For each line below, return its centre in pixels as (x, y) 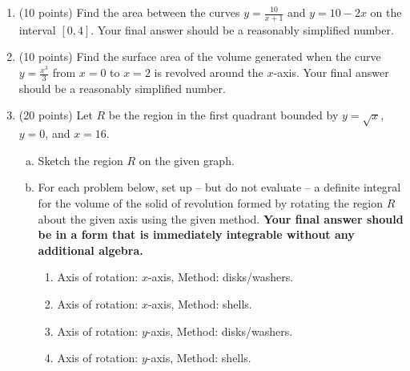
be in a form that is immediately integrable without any (196, 234)
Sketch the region (80, 160)
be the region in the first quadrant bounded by (223, 115)
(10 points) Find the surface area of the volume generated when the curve (200, 56)
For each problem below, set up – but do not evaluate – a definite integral (219, 187)
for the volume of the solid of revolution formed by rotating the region (211, 202)
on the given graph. (187, 160)
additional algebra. (90, 250)
